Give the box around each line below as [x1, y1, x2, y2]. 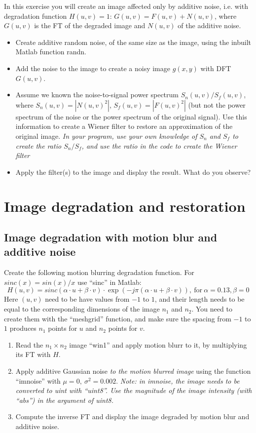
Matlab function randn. [15, 46, 87, 57]
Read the [15, 339, 43, 350]
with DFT [200, 63, 231, 73]
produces [9, 323, 37, 333]
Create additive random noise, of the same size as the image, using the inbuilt [15, 37, 251, 47]
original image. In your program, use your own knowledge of [15, 130, 197, 141]
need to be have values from [45, 294, 130, 304]
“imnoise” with [15, 375, 61, 386]
